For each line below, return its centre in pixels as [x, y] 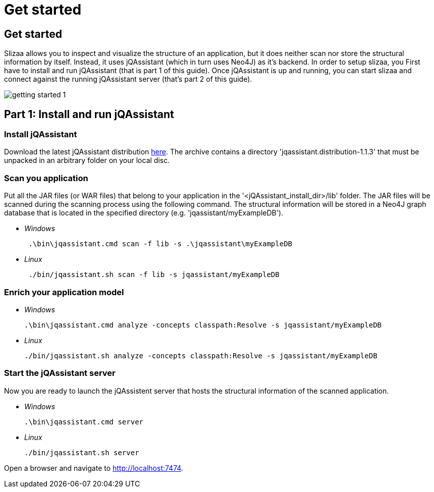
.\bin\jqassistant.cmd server [84, 422]
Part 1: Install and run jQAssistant [89, 114]
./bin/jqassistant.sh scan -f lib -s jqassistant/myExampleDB [154, 275]
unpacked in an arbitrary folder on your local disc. [87, 160]
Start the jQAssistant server [60, 373]
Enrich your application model [64, 292]
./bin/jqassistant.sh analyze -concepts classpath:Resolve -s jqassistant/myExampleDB [201, 356]
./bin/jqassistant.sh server [82, 452]
